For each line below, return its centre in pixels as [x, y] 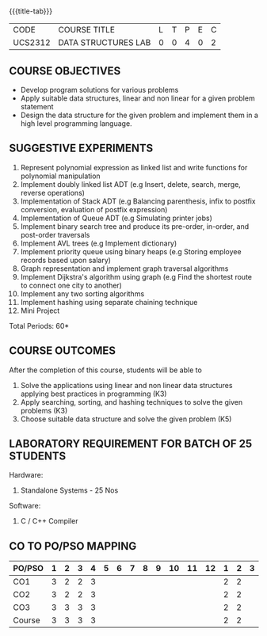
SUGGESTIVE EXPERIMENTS [81, 149]
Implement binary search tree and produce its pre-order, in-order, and [135, 226]
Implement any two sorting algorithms [82, 293]
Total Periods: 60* [39, 326]
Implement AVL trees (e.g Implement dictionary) [99, 243]
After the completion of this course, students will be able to [106, 370]
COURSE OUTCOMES [63, 351]
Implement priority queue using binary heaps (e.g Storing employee [131, 251]
